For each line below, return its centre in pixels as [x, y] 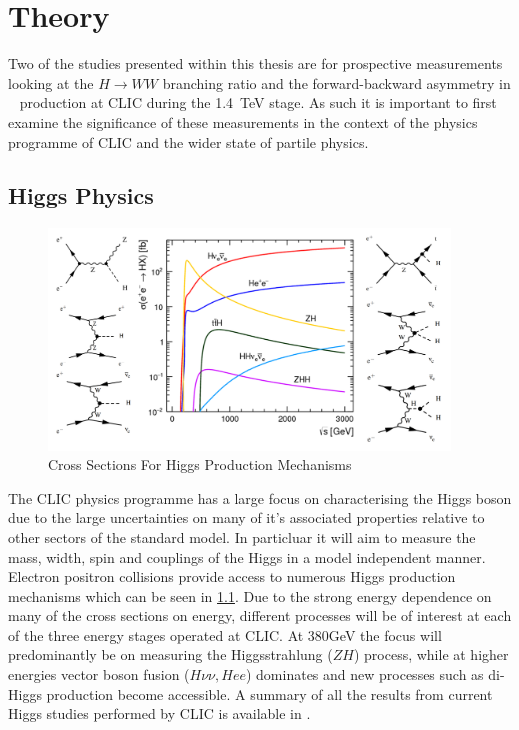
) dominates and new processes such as [364, 674]
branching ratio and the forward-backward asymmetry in [336, 82]
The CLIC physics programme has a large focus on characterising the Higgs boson [260, 497]
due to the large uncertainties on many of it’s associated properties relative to [246, 517]
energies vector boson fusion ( [99, 674]
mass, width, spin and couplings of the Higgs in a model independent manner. [247, 556]
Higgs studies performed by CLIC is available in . [159, 713]
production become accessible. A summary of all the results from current [269, 693]
